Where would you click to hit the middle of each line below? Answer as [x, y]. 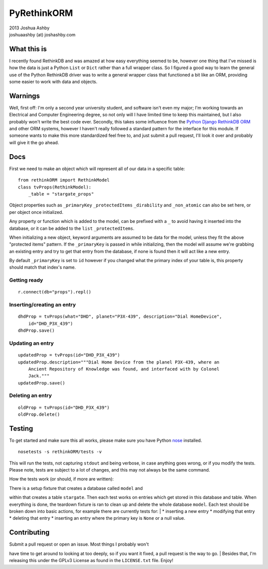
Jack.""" [39, 376]
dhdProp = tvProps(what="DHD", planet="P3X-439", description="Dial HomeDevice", [120, 317]
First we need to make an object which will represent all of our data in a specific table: [97, 169]
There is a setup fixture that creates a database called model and [76, 488]
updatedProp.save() [42, 383]
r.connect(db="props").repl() [55, 292]
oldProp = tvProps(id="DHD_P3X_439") [64, 407]
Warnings [25, 96]
